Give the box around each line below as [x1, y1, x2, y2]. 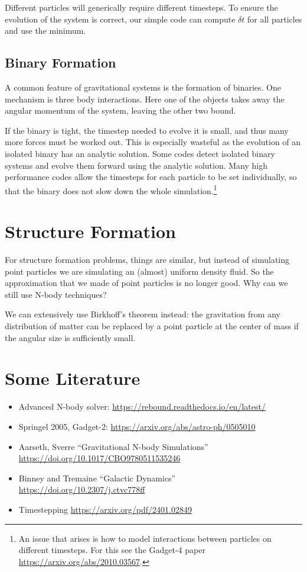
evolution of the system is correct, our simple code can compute [5, 12, 236, 25]
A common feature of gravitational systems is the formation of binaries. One [5, 81, 281, 93]
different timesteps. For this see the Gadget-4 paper [18, 544, 205, 556]
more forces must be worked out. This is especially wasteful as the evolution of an [5, 136, 301, 148]
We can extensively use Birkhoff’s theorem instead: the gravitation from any [5, 308, 280, 320]
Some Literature [5, 366, 141, 390]
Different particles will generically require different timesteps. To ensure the [5, 1, 278, 13]
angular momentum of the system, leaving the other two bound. [5, 104, 236, 117]
